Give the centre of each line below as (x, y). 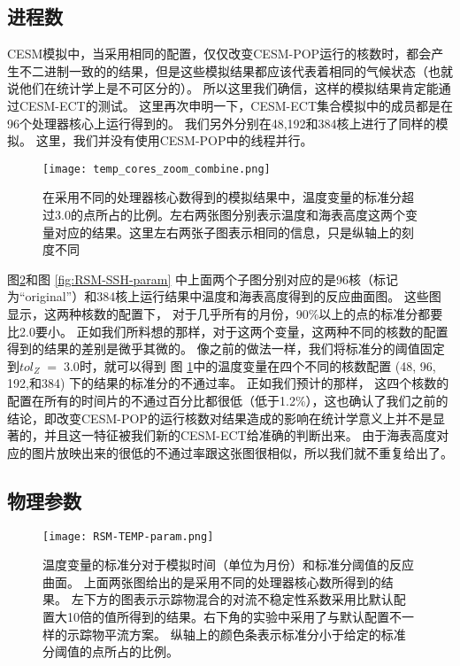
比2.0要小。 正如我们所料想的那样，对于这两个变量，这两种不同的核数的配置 (228, 331)
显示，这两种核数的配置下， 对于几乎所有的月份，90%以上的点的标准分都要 (225, 313)
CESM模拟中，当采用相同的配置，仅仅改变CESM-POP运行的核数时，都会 (219, 54)
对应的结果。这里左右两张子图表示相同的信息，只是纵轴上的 (228, 232)
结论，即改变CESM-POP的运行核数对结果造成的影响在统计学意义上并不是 (220, 418)
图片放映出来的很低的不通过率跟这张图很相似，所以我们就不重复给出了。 (242, 452)
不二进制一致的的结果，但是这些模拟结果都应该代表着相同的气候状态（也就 (236, 70)
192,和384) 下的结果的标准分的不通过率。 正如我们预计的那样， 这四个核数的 (228, 383)
